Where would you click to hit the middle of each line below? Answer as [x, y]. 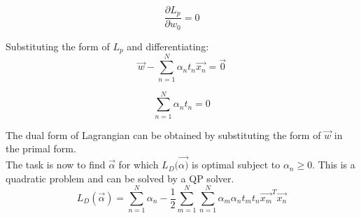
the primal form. [41, 148]
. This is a [334, 165]
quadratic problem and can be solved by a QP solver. [120, 178]
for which [139, 165]
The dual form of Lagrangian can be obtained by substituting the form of [163, 135]
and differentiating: [168, 46]
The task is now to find [56, 165]
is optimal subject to [236, 165]
